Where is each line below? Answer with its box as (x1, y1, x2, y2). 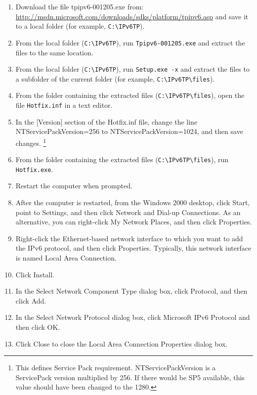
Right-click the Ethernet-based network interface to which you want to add (15, 233, 243, 243)
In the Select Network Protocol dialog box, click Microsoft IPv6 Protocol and (15, 312, 250, 322)
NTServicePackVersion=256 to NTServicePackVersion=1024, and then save (15, 126, 243, 136)
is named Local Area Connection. (15, 253, 117, 263)
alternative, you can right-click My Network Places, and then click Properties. (15, 217, 252, 227)
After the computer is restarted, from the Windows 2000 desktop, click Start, (15, 197, 250, 208)
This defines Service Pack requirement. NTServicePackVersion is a (15, 362, 216, 373)
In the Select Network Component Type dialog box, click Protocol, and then (15, 286, 248, 296)
